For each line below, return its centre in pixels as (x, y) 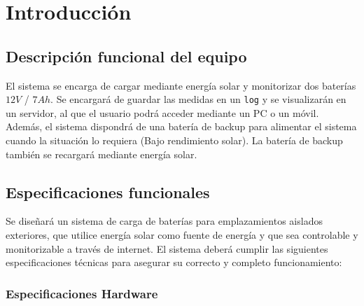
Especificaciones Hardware (82, 293)
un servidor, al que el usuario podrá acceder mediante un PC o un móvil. (162, 112)
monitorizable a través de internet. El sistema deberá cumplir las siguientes (167, 248)
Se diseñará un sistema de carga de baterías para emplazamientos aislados (164, 221)
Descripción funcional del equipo (126, 56)
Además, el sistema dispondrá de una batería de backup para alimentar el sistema (181, 126)
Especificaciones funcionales (108, 192)
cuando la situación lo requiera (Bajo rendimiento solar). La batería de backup (174, 140)
